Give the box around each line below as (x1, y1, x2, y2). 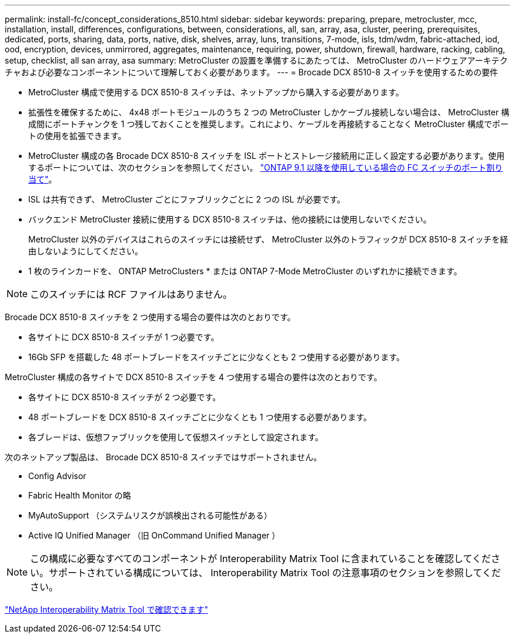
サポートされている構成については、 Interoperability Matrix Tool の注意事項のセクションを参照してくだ (49, 567, 501, 579)
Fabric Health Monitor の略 (28, 490, 131, 500)
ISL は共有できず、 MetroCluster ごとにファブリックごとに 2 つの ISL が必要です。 (28, 194, 346, 204)
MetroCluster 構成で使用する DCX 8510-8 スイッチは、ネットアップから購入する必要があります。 (28, 87, 404, 97)
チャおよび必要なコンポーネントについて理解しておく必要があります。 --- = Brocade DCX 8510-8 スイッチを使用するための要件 (5, 67, 499, 77)
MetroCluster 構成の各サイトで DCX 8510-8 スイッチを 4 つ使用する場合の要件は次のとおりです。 (5, 372, 382, 382)
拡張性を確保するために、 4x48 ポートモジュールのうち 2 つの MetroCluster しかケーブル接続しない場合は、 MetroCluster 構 (28, 107, 510, 117)
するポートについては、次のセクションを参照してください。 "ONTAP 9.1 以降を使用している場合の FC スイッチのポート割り (28, 162, 503, 172)
